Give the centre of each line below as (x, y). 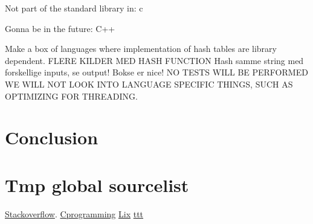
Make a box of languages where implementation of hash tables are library (141, 49)
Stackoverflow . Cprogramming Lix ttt (74, 213)
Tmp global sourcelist (97, 184)
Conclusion (52, 137)
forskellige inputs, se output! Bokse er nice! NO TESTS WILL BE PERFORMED (156, 72)
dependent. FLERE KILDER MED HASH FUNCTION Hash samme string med (154, 60)
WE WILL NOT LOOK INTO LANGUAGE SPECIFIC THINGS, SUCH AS (149, 84)
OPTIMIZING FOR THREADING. (71, 96)
